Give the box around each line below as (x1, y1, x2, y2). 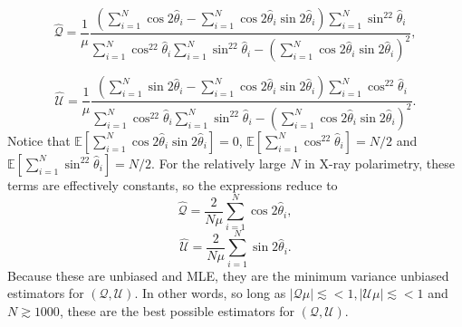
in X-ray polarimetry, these (304, 153, 456, 172)
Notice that (7, 130, 71, 149)
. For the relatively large (151, 153, 286, 172)
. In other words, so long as (134, 284, 286, 303)
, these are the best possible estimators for (59, 301, 295, 320)
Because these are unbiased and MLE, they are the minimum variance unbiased (7, 265, 449, 284)
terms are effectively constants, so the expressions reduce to (7, 175, 338, 194)
